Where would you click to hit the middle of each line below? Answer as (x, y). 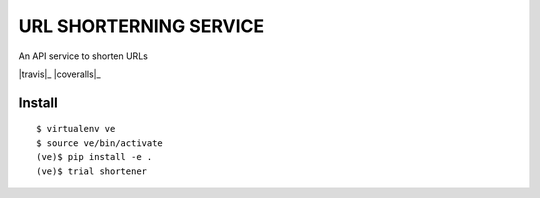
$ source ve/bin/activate (100, 143)
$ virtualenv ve (76, 129)
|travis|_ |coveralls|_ (59, 74)
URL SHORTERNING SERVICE (141, 26)
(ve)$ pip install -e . (94, 157)
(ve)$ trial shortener (92, 171)
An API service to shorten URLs (83, 56)
